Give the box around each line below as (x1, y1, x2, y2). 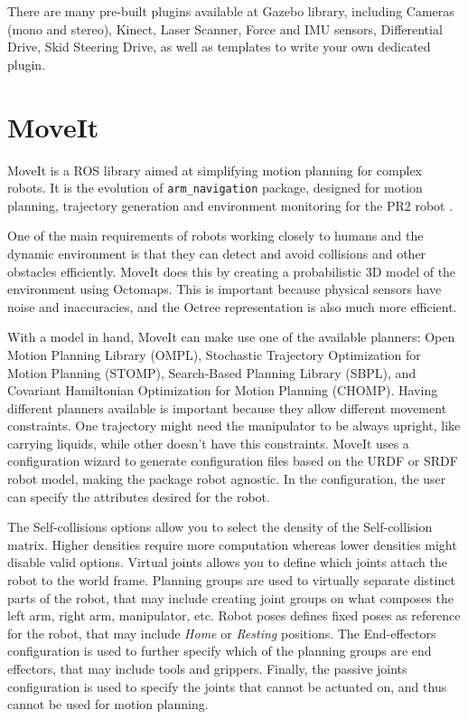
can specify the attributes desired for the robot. (7, 487, 270, 506)
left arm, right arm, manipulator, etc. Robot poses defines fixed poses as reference (7, 606, 461, 625)
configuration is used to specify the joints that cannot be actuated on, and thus (7, 676, 447, 695)
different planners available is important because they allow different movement (7, 398, 447, 417)
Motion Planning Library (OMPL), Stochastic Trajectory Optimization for (7, 345, 421, 364)
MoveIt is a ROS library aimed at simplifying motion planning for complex (7, 160, 423, 179)
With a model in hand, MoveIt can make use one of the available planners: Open (7, 327, 455, 346)
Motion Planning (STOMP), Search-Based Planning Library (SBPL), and (7, 363, 417, 382)
